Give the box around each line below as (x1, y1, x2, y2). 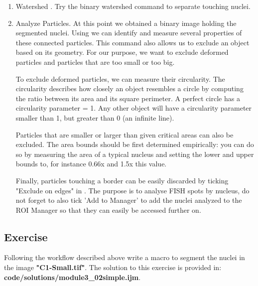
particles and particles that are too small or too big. (15, 56, 175, 67)
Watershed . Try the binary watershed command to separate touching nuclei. (15, 1, 251, 11)
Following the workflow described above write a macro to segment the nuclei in (4, 252, 245, 263)
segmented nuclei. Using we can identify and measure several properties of (15, 27, 242, 38)
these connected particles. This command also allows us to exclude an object (15, 37, 250, 47)
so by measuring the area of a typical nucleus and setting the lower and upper (15, 148, 254, 159)
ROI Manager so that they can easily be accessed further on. (15, 204, 201, 215)
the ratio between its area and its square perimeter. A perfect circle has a (15, 93, 240, 103)
